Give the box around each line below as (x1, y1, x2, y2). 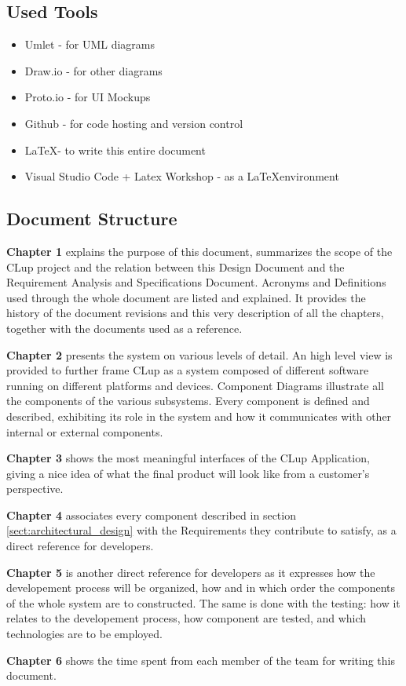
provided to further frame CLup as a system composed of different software (6, 362, 369, 378)
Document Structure (6, 206, 177, 231)
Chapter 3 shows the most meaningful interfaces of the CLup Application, (6, 450, 370, 466)
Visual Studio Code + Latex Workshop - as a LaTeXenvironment (24, 168, 339, 184)
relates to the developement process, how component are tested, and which (6, 610, 367, 626)
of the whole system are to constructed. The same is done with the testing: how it (6, 594, 401, 611)
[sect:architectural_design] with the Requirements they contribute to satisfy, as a (6, 522, 397, 538)
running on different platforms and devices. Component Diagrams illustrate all (6, 377, 385, 393)
